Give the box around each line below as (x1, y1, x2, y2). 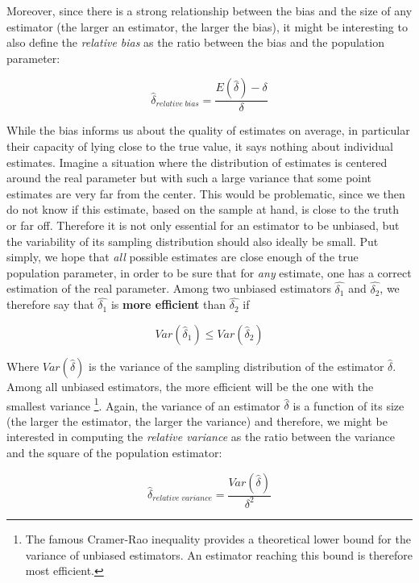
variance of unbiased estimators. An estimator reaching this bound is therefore (25, 546, 413, 563)
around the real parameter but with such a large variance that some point (6, 169, 372, 186)
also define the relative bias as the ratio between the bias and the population (6, 34, 384, 51)
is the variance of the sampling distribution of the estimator (89, 357, 384, 374)
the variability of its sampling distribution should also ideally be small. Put (6, 232, 379, 249)
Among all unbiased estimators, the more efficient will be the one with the (6, 377, 374, 394)
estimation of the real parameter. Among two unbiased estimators (6, 280, 331, 297)
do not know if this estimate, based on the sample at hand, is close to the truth (6, 201, 399, 218)
